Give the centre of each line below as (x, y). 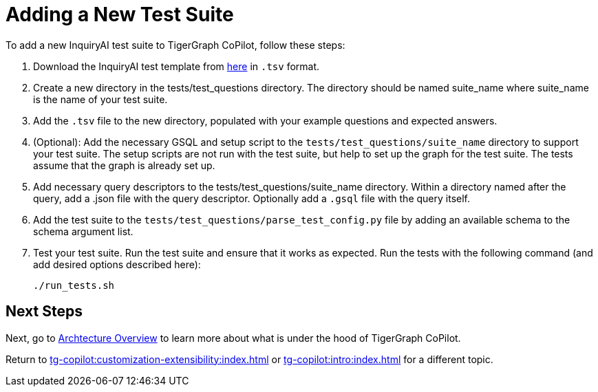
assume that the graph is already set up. (124, 165)
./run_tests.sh (74, 285)
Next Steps (44, 312)
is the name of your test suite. (100, 99)
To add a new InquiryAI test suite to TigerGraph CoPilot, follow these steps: (175, 45)
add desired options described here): (117, 264)
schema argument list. (83, 231)
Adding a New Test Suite (120, 14)
